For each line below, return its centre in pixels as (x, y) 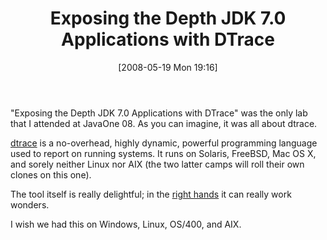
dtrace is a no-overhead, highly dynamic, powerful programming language (164, 143)
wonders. (30, 204)
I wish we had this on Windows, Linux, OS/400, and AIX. (126, 224)
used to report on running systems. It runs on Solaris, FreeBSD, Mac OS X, (163, 153)
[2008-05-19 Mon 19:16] (168, 67)
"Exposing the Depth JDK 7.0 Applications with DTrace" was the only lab (159, 113)
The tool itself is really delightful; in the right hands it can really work (151, 194)
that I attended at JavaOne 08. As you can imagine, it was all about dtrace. (164, 123)
